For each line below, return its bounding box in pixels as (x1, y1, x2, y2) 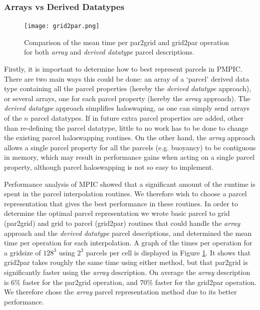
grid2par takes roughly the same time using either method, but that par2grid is (4, 257, 248, 267)
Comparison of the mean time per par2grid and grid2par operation (24, 37, 229, 47)
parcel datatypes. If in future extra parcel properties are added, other (31, 113, 244, 123)
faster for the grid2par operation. (155, 276, 256, 287)
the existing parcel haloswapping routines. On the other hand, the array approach (4, 132, 255, 143)
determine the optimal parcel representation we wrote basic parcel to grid (4, 208, 230, 218)
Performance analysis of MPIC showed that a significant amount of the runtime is (4, 178, 255, 189)
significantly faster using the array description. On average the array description (4, 266, 250, 277)
